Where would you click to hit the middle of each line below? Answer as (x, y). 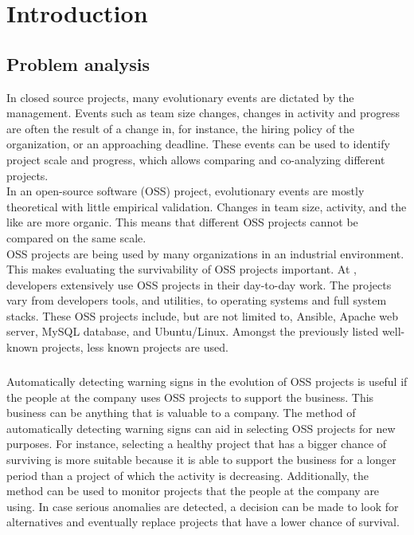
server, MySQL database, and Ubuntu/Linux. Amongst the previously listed (193, 331)
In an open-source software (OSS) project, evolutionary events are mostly (186, 191)
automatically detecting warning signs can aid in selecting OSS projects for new (201, 428)
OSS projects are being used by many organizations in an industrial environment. (205, 253)
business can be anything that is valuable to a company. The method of (181, 413)
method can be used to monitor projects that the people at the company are (193, 491)
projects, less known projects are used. (135, 347)
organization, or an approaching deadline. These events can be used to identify (198, 144)
